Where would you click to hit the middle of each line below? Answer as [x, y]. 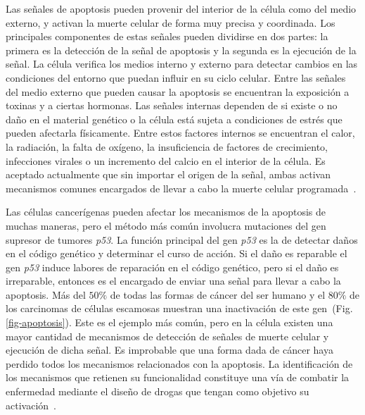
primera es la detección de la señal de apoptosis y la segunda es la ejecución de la [181, 50]
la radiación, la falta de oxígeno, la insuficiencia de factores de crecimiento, [167, 146]
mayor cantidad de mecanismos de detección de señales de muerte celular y [167, 336]
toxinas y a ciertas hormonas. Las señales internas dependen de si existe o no [172, 105]
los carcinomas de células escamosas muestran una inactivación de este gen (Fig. [179, 308]
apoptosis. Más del [46, 294]
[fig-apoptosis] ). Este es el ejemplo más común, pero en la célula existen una [169, 322]
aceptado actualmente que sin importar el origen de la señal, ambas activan [168, 174]
